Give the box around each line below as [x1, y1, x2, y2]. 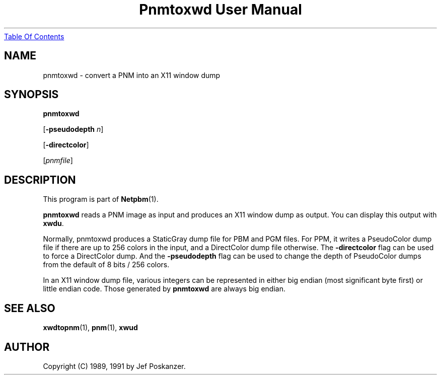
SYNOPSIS [4, 88, 59, 101]
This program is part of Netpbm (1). [43, 195, 159, 204]
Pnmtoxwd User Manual [139, 1, 302, 18]
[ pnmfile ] [43, 156, 73, 165]
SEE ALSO [4, 301, 55, 315]
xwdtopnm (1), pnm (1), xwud [43, 323, 138, 332]
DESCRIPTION [4, 173, 76, 186]
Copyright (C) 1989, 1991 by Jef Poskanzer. [43, 361, 186, 370]
